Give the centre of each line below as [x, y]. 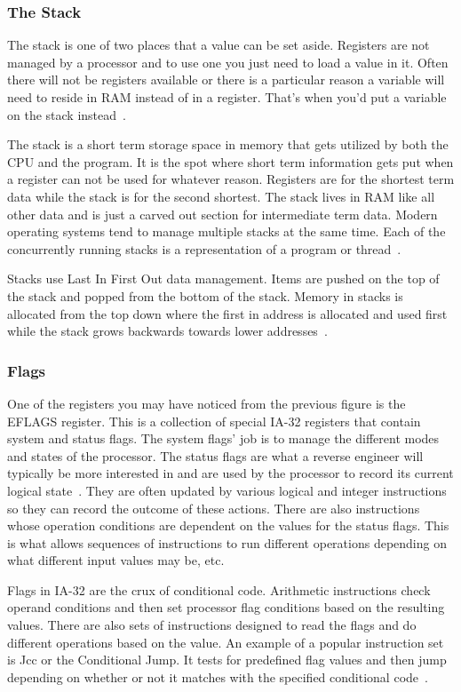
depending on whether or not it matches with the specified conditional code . [218, 676]
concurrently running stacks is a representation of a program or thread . [204, 248]
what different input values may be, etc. [116, 560]
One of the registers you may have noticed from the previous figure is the [207, 403]
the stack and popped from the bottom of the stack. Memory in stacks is [205, 295]
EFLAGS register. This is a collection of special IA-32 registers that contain [214, 421]
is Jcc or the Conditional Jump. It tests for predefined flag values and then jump [227, 660]
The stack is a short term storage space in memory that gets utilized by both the [228, 144]
